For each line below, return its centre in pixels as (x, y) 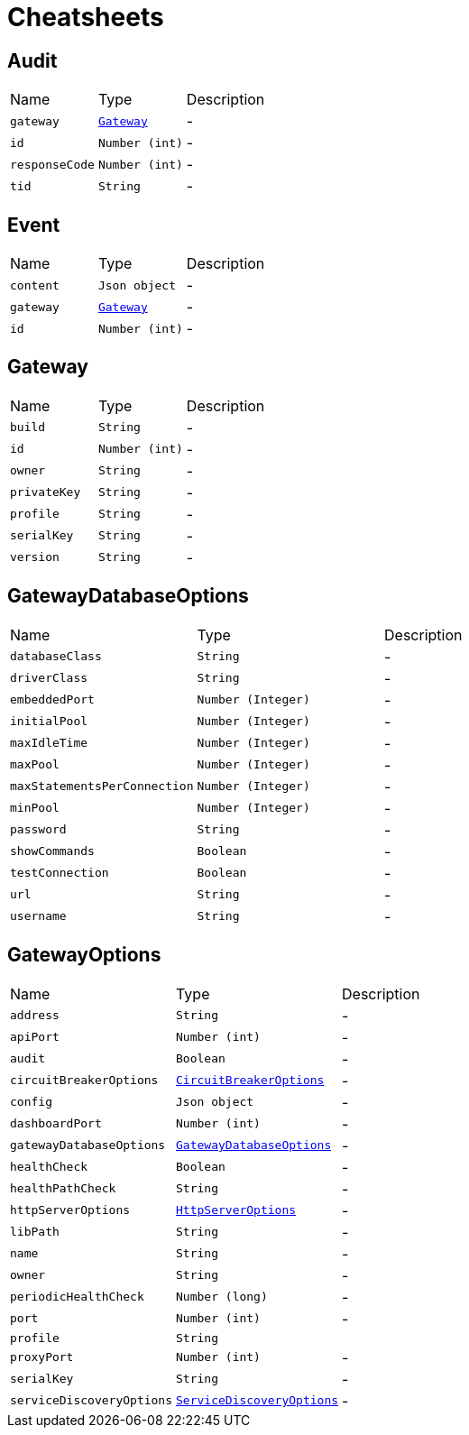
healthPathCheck (63, 1189)
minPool (35, 808)
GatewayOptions (84, 955)
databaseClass (56, 657)
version (35, 557)
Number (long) (222, 1297)
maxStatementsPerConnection (102, 786)
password (38, 830)
